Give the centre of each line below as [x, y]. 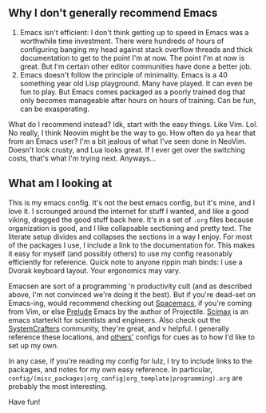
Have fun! [24, 402]
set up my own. [34, 345]
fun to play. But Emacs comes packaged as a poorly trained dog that [133, 92]
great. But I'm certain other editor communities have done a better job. [136, 66]
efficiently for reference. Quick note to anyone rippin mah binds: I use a [125, 262]
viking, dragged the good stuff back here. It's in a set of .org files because [131, 220]
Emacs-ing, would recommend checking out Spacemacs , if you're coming [130, 303]
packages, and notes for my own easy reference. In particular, [111, 369]
